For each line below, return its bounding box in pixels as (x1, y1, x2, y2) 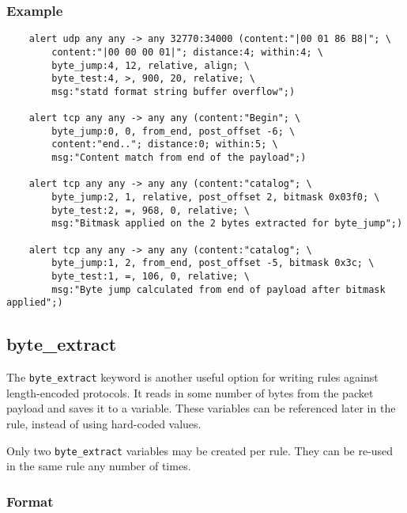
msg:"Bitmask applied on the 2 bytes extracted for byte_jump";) (51, 218, 403, 230)
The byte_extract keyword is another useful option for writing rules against (6, 369, 379, 386)
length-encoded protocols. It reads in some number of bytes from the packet (6, 384, 374, 401)
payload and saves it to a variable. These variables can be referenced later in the (6, 400, 396, 416)
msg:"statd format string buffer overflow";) (51, 85, 296, 97)
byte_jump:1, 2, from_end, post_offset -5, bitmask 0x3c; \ (51, 257, 375, 269)
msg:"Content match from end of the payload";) (51, 152, 307, 164)
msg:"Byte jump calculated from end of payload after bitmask (51, 283, 386, 295)
